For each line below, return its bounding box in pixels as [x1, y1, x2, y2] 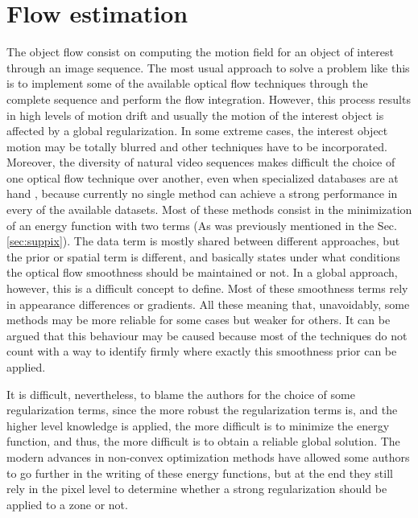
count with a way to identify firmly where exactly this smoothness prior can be [6, 343, 397, 360]
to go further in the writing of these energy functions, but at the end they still [6, 464, 393, 481]
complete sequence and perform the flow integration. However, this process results [6, 90, 411, 107]
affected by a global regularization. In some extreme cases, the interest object [6, 122, 388, 139]
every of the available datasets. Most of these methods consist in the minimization [6, 201, 412, 218]
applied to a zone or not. [6, 495, 128, 512]
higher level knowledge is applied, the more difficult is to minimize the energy [6, 417, 390, 434]
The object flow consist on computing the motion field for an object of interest [6, 43, 394, 60]
